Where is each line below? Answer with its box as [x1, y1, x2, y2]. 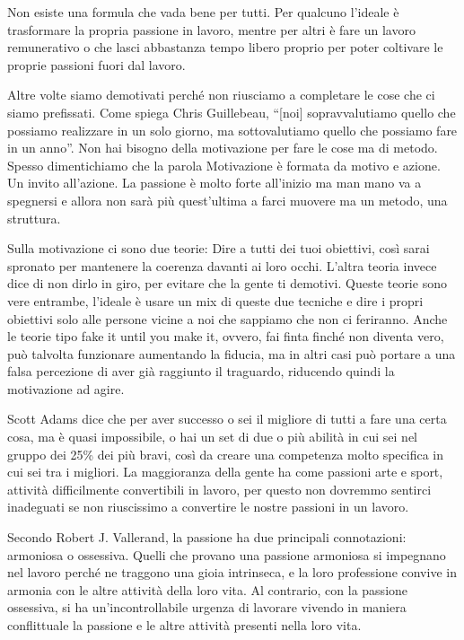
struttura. [7, 208, 61, 227]
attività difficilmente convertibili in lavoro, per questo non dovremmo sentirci [7, 479, 432, 498]
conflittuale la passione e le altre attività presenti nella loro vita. [7, 616, 362, 634]
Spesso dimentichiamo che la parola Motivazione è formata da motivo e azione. [7, 155, 441, 174]
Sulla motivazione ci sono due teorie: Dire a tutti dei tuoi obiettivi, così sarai [7, 239, 430, 258]
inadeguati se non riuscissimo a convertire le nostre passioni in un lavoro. [7, 497, 409, 516]
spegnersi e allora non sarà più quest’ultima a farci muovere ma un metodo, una [7, 190, 448, 209]
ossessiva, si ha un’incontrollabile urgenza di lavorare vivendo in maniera [7, 598, 407, 617]
